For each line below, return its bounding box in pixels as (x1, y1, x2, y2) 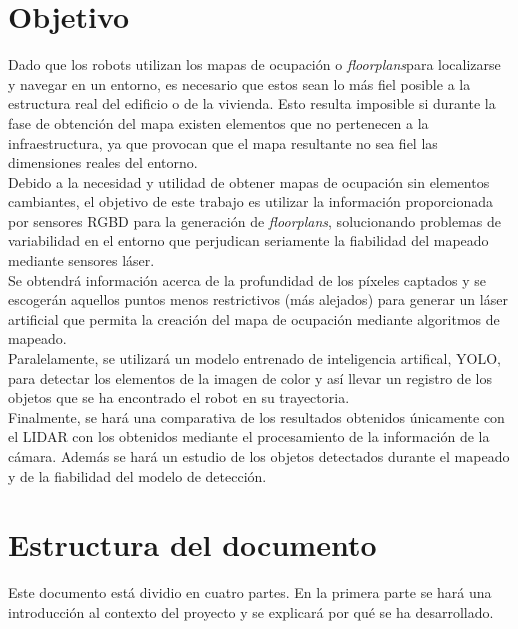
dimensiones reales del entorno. (8, 152, 198, 173)
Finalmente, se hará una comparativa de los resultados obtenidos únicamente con (8, 406, 505, 427)
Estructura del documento (8, 524, 377, 565)
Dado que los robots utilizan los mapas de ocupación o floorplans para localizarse (8, 54, 501, 75)
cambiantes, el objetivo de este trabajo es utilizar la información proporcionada (8, 191, 493, 212)
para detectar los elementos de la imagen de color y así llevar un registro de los (8, 367, 492, 388)
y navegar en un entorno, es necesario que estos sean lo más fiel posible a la (8, 73, 471, 94)
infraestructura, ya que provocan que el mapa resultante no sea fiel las (8, 132, 438, 153)
